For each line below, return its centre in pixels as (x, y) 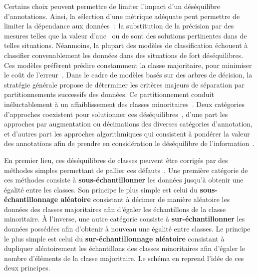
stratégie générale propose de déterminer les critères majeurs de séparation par (124, 84)
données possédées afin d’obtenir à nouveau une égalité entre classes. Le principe (127, 229)
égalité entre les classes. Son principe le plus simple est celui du (101, 189)
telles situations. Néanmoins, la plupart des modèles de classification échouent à (126, 45)
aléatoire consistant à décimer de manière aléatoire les (145, 199)
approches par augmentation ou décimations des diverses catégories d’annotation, (129, 124)
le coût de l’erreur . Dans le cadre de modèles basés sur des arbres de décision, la (128, 75)
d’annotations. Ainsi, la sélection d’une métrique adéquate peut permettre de (122, 16)
